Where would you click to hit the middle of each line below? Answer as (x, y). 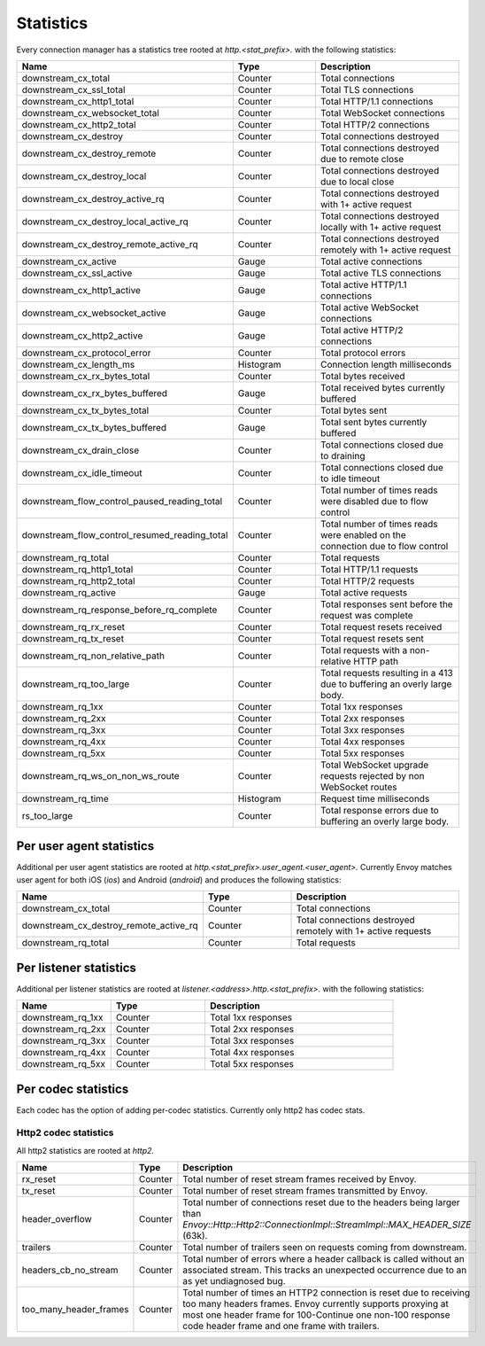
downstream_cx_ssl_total (73, 89)
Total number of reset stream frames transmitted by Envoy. (305, 1191)
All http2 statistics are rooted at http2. (85, 1150)
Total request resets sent (372, 638)
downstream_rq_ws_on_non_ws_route (101, 775)
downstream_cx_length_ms (78, 364)
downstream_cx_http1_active (81, 290)
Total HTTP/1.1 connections (377, 101)
